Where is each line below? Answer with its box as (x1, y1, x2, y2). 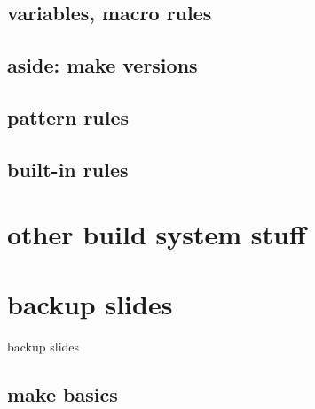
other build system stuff (7, 216, 306, 252)
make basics (7, 380, 118, 407)
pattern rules (7, 103, 130, 130)
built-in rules (7, 155, 129, 182)
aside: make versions (7, 51, 198, 79)
